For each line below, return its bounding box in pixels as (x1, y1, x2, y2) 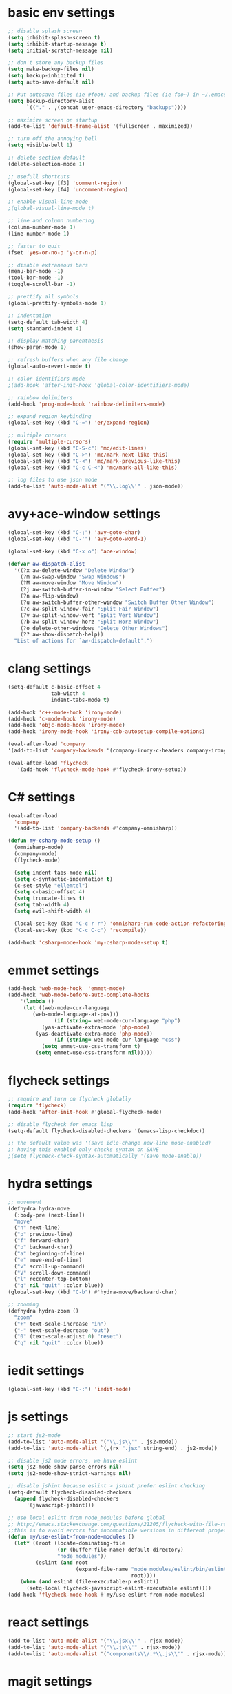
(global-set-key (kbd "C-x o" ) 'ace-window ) (8, 548, 138, 555)
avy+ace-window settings (8, 506, 161, 522)
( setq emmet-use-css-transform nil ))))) (35, 1049, 154, 1056)
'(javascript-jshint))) (25, 1501, 95, 1509)
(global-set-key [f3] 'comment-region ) (8, 180, 123, 187)
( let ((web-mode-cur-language (23, 1005, 110, 1011)
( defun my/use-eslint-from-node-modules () (8, 1534, 135, 1541)
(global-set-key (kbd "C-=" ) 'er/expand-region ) (8, 419, 150, 426)
